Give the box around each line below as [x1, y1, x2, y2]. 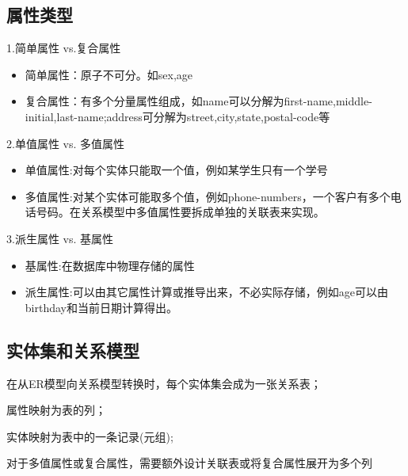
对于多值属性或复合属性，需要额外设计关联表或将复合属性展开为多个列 [6, 455, 372, 471]
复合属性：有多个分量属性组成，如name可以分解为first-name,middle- [25, 93, 372, 109]
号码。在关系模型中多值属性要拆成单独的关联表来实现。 [36, 204, 325, 220]
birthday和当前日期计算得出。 [25, 299, 177, 315]
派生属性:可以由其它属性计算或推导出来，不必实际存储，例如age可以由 [25, 284, 388, 300]
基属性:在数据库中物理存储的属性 [25, 257, 195, 273]
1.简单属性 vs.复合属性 [6, 40, 121, 56]
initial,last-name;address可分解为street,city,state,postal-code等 [25, 108, 330, 124]
